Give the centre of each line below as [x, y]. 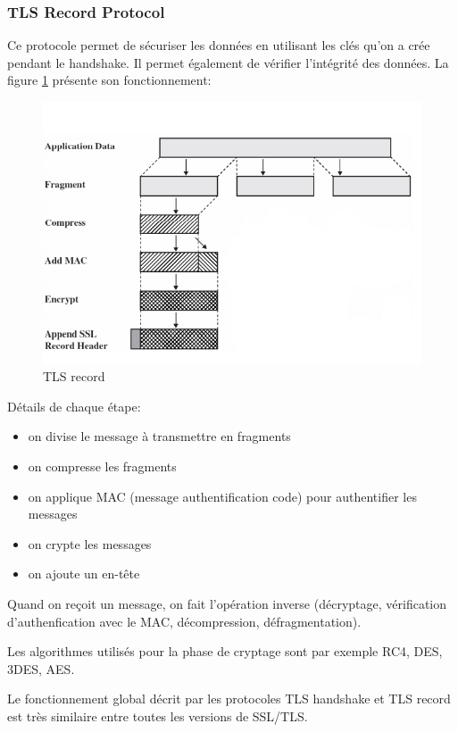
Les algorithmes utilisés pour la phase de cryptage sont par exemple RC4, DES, [225, 651]
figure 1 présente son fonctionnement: [109, 80]
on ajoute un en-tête [84, 574]
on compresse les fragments [102, 466]
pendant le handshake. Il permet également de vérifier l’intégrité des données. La [228, 62]
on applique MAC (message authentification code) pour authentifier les [222, 496]
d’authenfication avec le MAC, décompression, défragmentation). [184, 621]
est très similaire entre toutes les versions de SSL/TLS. [158, 716]
